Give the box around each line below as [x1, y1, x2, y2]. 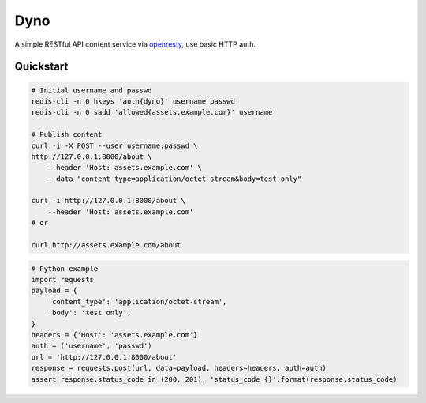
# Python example [31, 264, 99, 273]
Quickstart [14, 60, 69, 73]
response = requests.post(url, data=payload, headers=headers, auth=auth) [31, 363, 327, 373]
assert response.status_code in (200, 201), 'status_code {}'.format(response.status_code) [31, 375, 398, 383]
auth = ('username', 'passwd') [31, 341, 153, 351]
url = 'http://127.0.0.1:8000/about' [31, 352, 177, 361]
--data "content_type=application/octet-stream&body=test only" [47, 174, 302, 183]
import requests [31, 275, 95, 284]
